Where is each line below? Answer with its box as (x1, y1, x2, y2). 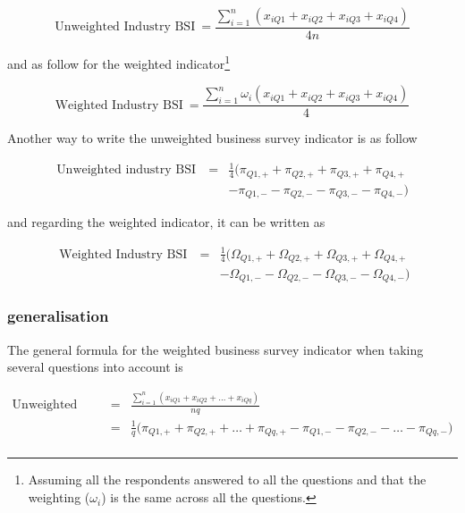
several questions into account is (7, 357, 183, 376)
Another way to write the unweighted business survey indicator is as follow (7, 129, 418, 147)
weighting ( (28, 488, 90, 507)
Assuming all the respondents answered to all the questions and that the (28, 470, 427, 489)
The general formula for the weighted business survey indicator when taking (7, 340, 424, 358)
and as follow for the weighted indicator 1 (7, 52, 231, 72)
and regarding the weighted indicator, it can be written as (7, 213, 325, 231)
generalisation (7, 305, 109, 327)
